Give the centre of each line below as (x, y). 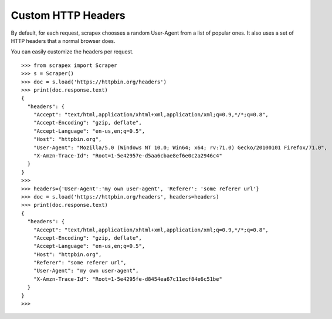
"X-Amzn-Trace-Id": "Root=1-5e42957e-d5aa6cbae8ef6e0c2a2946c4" (128, 156)
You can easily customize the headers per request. (72, 52)
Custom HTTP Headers (68, 15)
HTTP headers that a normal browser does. (63, 41)
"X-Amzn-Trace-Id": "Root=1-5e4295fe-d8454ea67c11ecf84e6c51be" (128, 279)
